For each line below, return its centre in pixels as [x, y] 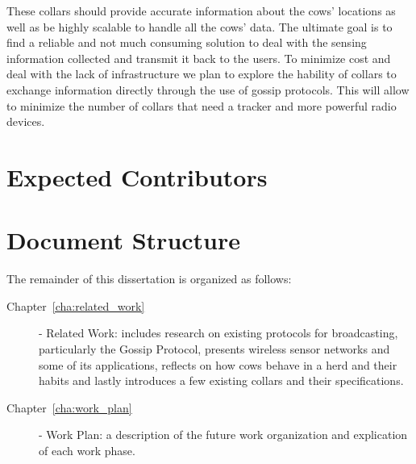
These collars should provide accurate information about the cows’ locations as [201, 10]
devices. [26, 121]
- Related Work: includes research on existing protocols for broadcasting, [218, 333]
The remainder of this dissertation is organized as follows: [149, 279]
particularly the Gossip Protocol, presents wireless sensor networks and [214, 349]
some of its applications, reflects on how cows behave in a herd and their [218, 364]
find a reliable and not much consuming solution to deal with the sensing [187, 42]
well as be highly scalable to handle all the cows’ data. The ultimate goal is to [200, 26]
